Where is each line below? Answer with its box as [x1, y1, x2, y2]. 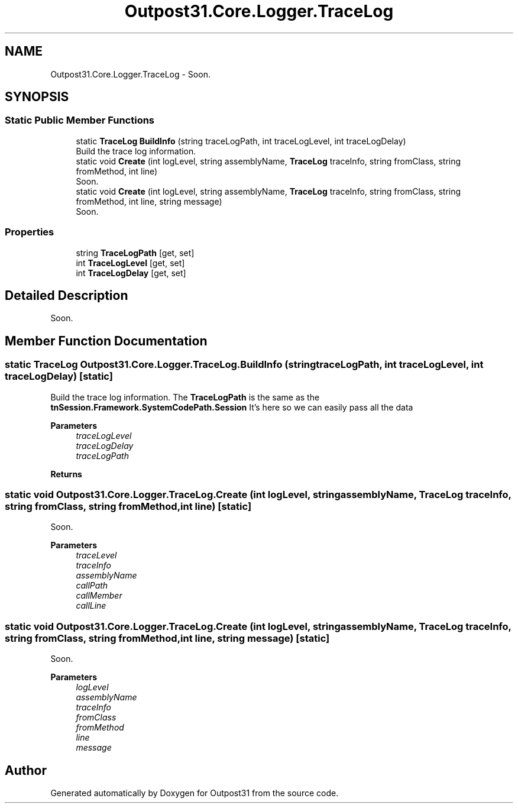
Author [5, 762, 47, 778]
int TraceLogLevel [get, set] [76, 257, 185, 268]
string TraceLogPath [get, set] [76, 247, 195, 258]
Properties [5, 226, 54, 238]
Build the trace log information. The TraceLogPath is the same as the [50, 392, 320, 402]
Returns [50, 468, 82, 479]
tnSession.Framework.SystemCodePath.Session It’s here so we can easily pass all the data [50, 402, 413, 412]
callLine [76, 600, 106, 611]
